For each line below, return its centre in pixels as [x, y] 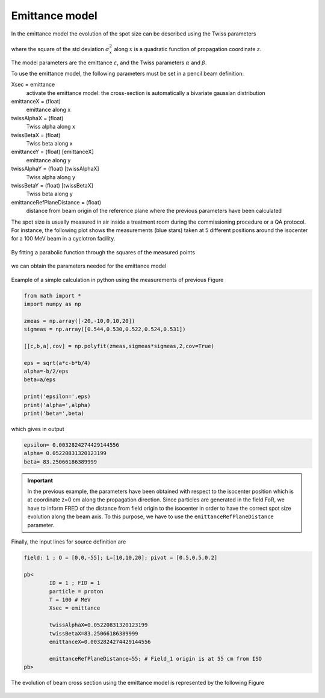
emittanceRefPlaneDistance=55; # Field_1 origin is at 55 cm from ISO [155, 659]
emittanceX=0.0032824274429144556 [100, 641]
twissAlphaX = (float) [37, 118]
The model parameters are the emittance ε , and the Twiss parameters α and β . [109, 63]
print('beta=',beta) [54, 413]
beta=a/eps [40, 380]
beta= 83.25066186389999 [60, 462]
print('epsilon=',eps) [57, 396]
